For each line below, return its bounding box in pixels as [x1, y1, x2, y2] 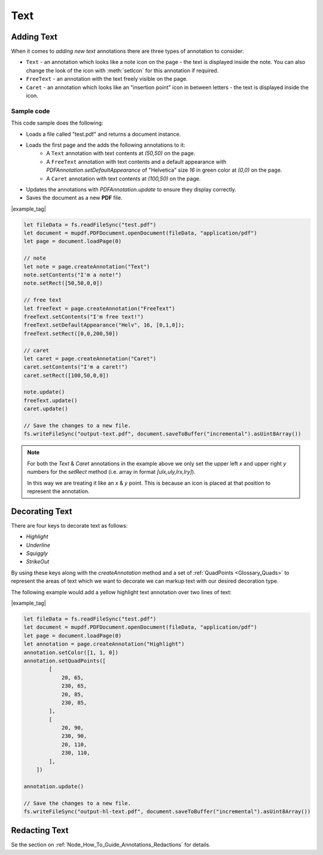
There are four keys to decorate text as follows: [11, 522, 128, 529]
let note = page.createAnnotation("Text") [23, 263, 150, 270]
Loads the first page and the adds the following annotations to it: [26, 141, 185, 148]
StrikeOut [26, 558, 50, 565]
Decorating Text [11, 506, 72, 516]
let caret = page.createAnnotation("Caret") [23, 355, 157, 362]
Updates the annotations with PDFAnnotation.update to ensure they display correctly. [26, 185, 236, 193]
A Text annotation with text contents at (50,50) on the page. [46, 150, 196, 157]
